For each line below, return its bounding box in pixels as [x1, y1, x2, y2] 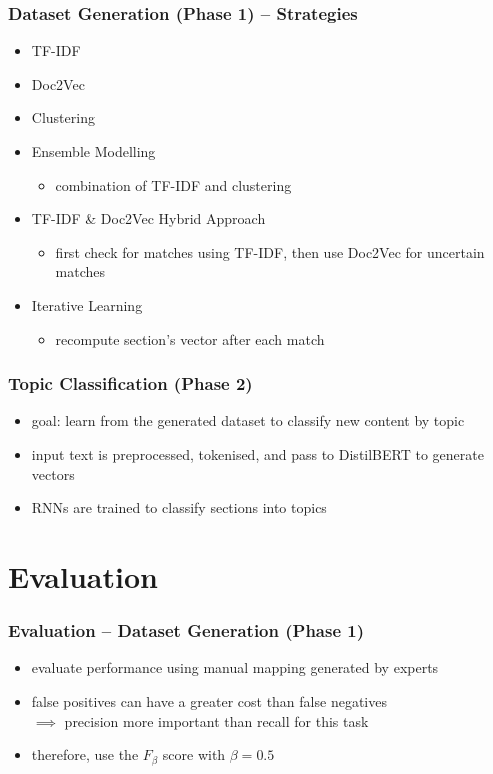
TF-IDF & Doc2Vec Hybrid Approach [31, 208, 266, 229]
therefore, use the [31, 744, 139, 765]
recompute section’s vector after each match [55, 328, 325, 349]
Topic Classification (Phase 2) [8, 371, 253, 396]
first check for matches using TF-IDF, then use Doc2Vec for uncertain [55, 241, 485, 262]
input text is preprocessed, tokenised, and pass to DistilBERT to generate [31, 443, 484, 464]
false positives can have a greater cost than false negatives [31, 690, 387, 711]
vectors [31, 463, 75, 484]
